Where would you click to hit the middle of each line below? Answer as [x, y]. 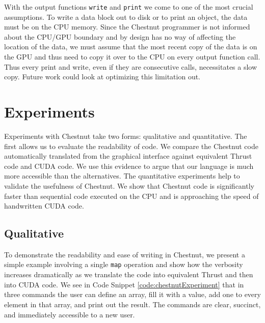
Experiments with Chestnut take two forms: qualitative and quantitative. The [126, 136]
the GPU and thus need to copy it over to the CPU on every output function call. [132, 57]
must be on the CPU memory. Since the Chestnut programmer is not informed [127, 27]
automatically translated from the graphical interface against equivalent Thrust [128, 156]
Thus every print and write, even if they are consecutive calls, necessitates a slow [131, 66]
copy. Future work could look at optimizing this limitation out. [102, 77]
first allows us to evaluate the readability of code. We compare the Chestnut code [131, 146]
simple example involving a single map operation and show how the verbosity [124, 264]
